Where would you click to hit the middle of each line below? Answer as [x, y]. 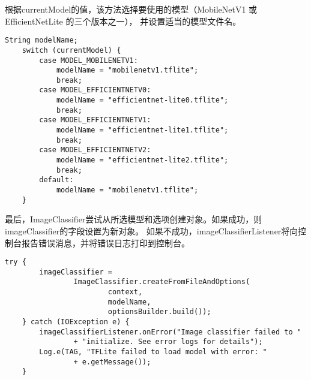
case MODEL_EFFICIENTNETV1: [95, 120]
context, [125, 292]
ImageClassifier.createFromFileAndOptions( [162, 282]
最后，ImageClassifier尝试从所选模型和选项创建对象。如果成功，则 [134, 219]
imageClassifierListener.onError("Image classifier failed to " [170, 332]
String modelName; [41, 40]
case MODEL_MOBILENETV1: [89, 60]
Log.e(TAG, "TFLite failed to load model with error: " [153, 352]
